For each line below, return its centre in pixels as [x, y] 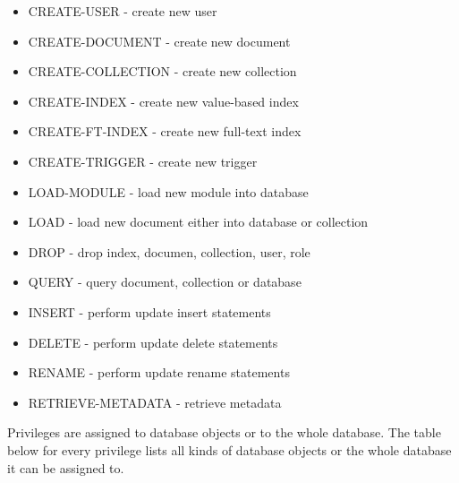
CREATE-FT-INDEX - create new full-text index [165, 131]
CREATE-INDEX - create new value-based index [163, 101]
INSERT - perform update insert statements [149, 311]
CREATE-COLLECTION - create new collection [162, 71]
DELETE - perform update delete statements [153, 342]
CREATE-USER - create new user [123, 11]
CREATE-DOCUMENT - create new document [159, 41]
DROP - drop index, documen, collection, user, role [169, 251]
